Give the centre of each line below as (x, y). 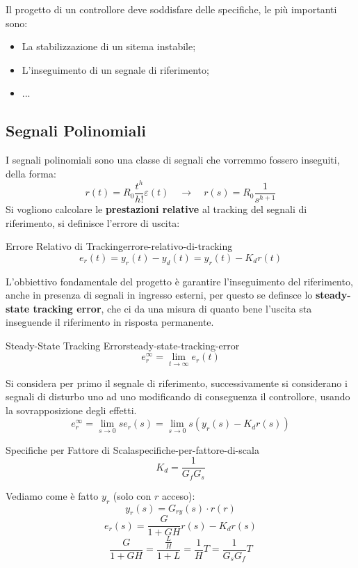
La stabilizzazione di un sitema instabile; (109, 46)
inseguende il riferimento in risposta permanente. (110, 322)
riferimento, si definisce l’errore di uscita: (93, 222)
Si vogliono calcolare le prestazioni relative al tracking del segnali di (156, 208)
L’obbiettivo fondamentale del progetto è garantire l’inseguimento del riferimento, (179, 281)
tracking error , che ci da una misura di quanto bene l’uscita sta (172, 308)
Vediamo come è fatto (52, 495)
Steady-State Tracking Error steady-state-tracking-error (123, 345)
